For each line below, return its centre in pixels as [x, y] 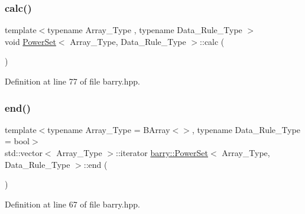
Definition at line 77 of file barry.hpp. [72, 81]
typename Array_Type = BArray [109, 129]
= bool [17, 141]
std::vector [24, 153]
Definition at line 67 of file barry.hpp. [72, 204]
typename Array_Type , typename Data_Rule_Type [145, 30]
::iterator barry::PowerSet [162, 153]
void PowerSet [30, 41]
